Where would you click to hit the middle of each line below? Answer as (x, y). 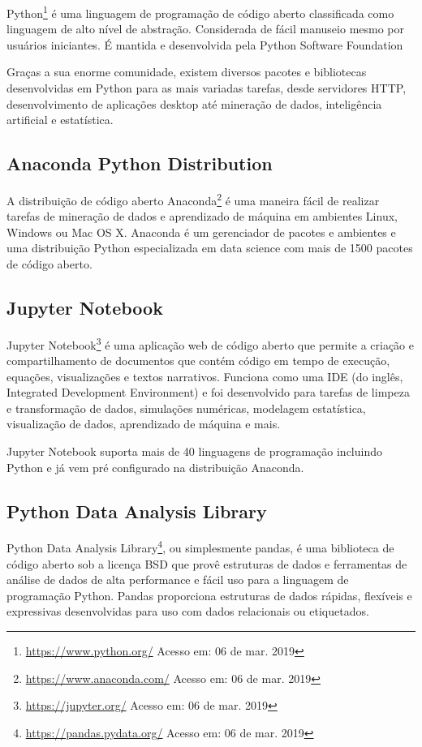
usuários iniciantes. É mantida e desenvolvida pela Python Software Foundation (205, 44)
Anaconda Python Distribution (140, 163)
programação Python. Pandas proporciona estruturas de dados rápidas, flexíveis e (209, 595)
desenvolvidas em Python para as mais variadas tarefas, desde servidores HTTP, (207, 88)
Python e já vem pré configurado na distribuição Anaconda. (155, 467)
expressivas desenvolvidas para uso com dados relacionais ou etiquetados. (188, 611)
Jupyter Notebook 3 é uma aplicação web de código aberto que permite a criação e (210, 343)
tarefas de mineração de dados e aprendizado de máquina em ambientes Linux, (202, 216)
